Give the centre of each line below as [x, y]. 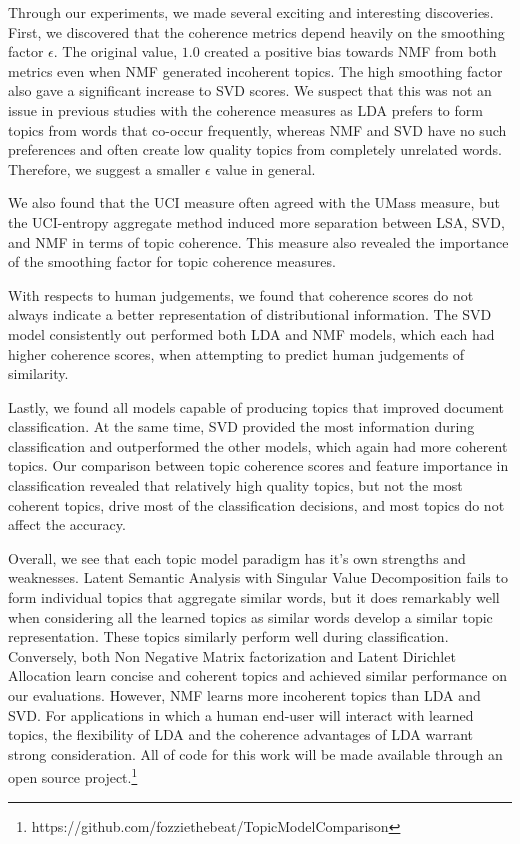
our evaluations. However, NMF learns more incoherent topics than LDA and [244, 695]
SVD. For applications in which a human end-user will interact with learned [241, 714]
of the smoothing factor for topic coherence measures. [172, 261]
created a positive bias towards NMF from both [350, 51]
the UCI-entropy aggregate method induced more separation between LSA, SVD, [256, 221]
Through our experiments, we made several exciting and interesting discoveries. [251, 12]
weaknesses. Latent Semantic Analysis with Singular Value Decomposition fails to [258, 577]
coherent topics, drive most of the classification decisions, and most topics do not [256, 504]
